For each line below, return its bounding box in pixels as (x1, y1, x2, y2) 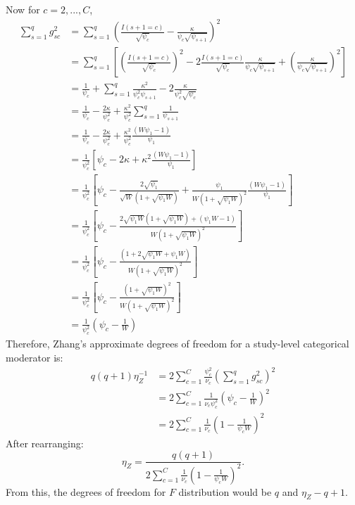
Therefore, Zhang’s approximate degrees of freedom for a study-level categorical (6, 336, 349, 351)
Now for (6, 2, 40, 16)
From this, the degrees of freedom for (6, 484, 166, 499)
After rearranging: (6, 435, 84, 450)
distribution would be (178, 484, 272, 499)
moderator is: (6, 350, 63, 364)
